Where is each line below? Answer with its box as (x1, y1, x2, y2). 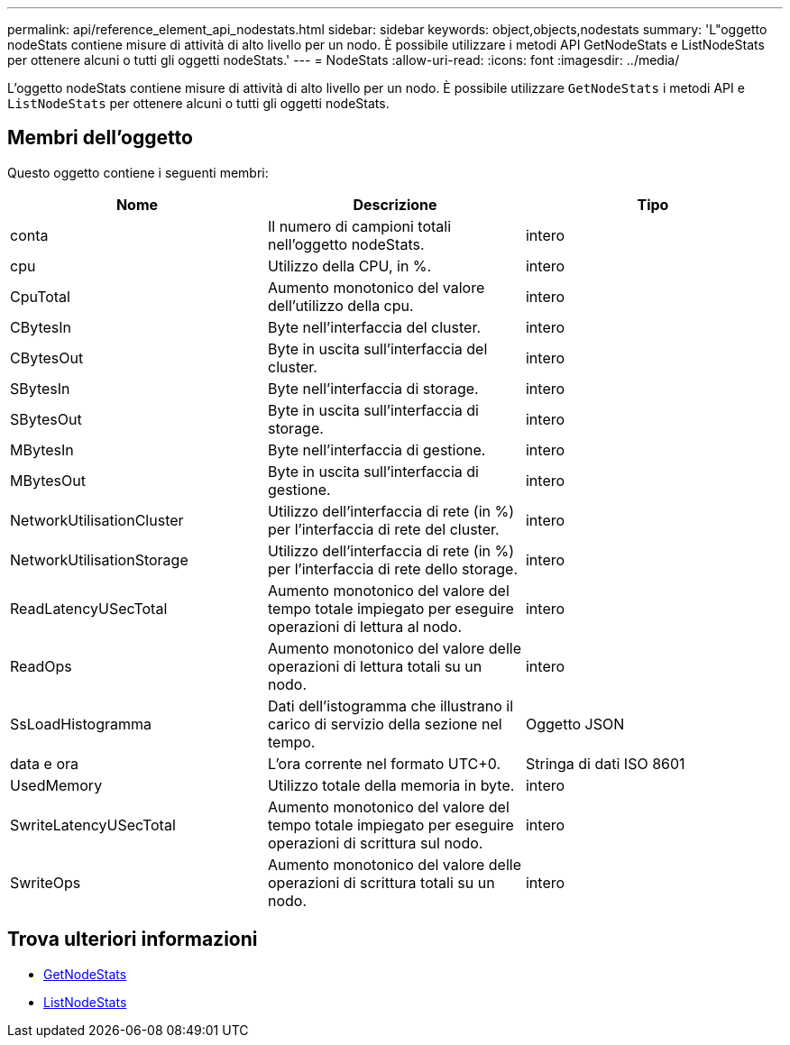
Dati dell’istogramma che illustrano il (267, 696, 513, 715)
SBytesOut (10, 409, 82, 428)
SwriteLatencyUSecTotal (10, 815, 176, 834)
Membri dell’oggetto (7, 126, 193, 150)
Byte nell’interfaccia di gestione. (267, 440, 486, 459)
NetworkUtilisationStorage (10, 550, 188, 569)
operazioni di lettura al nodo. (267, 617, 463, 636)
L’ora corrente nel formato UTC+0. (267, 754, 501, 773)
